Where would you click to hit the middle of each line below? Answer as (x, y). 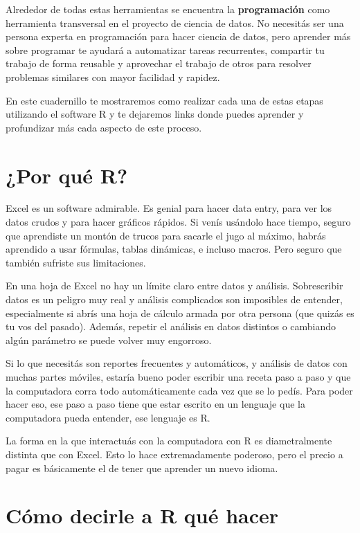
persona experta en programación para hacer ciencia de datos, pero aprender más (178, 36)
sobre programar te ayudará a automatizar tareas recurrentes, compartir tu (165, 49)
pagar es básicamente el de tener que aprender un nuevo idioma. (142, 468)
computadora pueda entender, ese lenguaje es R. (108, 417)
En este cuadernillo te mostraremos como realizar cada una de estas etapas (164, 100)
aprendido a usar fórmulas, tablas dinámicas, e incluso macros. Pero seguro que (174, 249)
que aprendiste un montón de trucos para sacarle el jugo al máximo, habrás (166, 235)
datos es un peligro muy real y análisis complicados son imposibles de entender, (174, 299)
